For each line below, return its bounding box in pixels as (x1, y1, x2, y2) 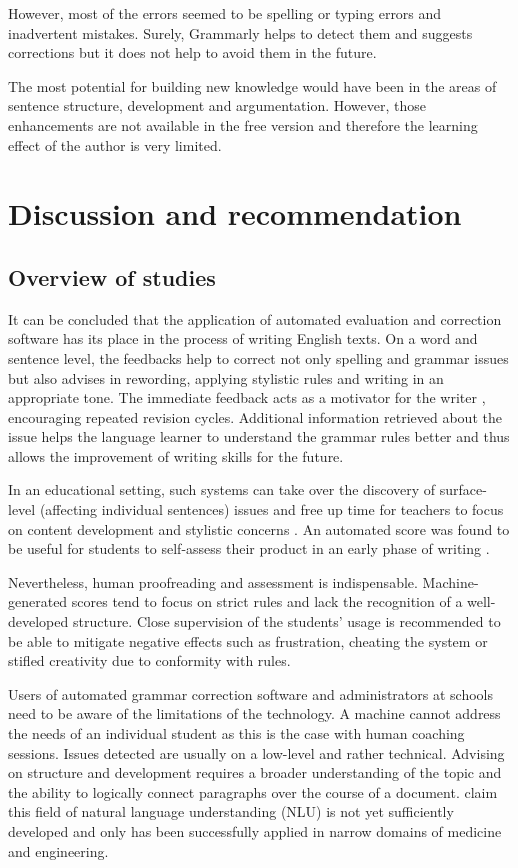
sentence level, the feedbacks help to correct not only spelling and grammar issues (8, 347, 509, 368)
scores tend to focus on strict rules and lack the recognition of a (71, 591, 463, 612)
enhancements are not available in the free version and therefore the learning (8, 114, 478, 135)
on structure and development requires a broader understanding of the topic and (8, 762, 502, 783)
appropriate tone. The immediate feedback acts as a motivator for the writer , (8, 387, 486, 408)
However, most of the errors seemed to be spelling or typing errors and (8, 3, 442, 23)
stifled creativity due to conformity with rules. (8, 650, 291, 671)
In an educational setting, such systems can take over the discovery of (8, 479, 436, 500)
